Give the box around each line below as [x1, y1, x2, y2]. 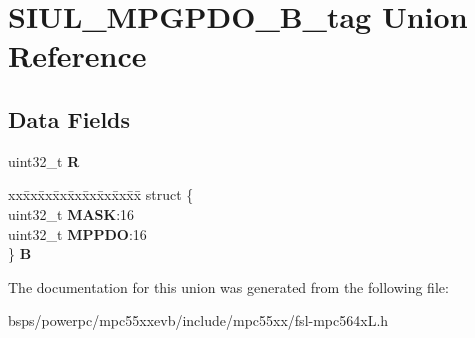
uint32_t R [8, 150, 80, 171]
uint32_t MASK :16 [8, 203, 135, 224]
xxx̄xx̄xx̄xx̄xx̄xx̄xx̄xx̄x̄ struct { [8, 184, 194, 205]
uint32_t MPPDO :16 [8, 223, 147, 244]
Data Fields [8, 103, 131, 134]
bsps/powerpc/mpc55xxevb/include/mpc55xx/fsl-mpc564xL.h [8, 310, 389, 331]
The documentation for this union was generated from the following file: [8, 276, 449, 297]
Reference [8, 35, 147, 76]
